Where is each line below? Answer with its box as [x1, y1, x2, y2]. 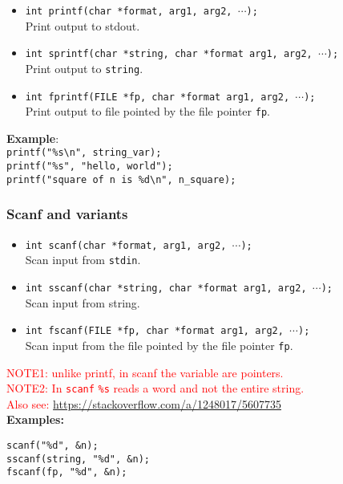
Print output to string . [25, 59, 143, 76]
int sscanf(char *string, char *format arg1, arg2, [25, 282, 307, 294]
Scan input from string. [25, 294, 140, 311]
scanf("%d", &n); [6, 439, 99, 451]
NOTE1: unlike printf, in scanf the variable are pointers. [6, 364, 284, 380]
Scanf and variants [6, 204, 128, 224]
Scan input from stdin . [25, 251, 141, 268]
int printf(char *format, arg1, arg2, [25, 6, 232, 17]
